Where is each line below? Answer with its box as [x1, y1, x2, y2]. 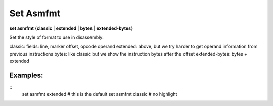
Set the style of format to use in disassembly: [9, 34, 104, 40]
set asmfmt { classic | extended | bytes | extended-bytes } [9, 25, 133, 31]
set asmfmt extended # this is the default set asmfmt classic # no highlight [22, 91, 177, 97]
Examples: [9, 71, 43, 79]
